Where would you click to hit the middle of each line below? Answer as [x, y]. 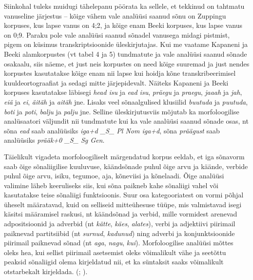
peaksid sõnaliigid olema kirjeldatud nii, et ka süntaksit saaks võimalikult [114, 262]
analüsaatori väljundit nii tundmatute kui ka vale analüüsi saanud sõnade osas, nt [126, 121]
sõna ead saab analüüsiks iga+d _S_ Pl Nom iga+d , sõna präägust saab [112, 130]
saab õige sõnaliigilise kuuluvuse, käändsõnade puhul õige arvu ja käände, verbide [126, 166]
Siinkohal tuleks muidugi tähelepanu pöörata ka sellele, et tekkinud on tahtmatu [124, 6]
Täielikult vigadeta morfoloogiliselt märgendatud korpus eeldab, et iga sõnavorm [124, 156]
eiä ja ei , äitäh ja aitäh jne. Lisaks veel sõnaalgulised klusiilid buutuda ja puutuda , [126, 101]
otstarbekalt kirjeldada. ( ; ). [46, 271]
